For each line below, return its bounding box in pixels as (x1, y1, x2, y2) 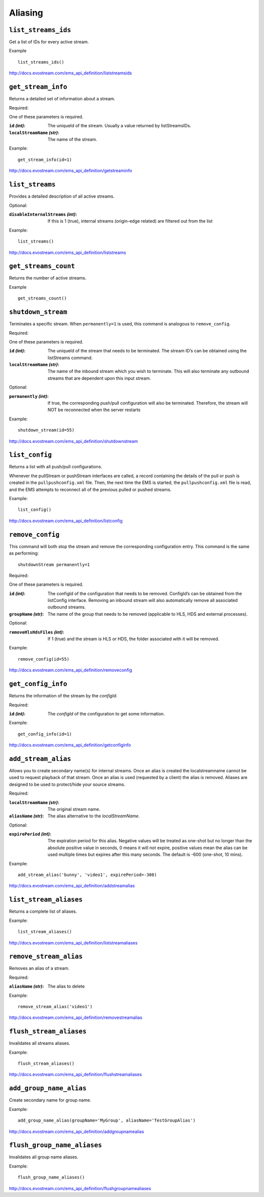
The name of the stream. (47, 137, 97, 142)
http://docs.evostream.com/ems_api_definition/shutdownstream (9, 438, 138, 444)
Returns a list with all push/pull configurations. (9, 464, 103, 470)
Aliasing (9, 7, 44, 18)
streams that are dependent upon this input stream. (47, 375, 151, 381)
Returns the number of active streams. (9, 275, 87, 281)
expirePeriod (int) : (9, 831, 51, 837)
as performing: (9, 551, 39, 556)
